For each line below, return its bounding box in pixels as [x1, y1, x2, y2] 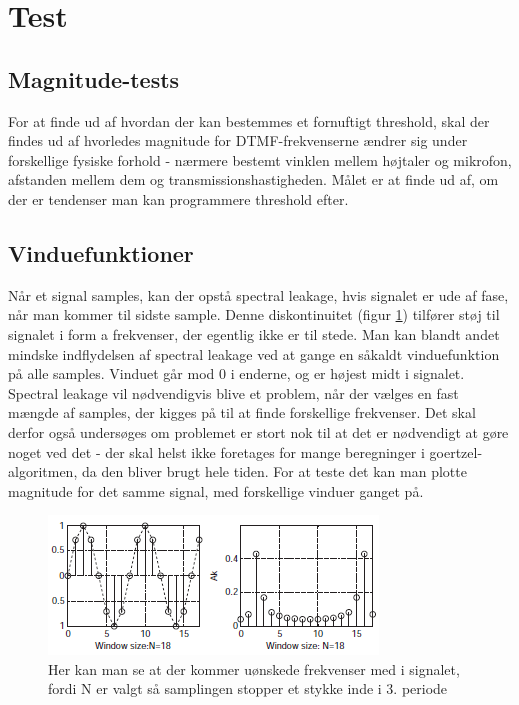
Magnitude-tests [8, 63, 180, 94]
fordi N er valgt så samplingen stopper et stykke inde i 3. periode [48, 678, 448, 699]
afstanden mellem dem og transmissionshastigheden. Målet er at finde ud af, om [8, 169, 499, 190]
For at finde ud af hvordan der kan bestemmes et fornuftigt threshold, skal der [8, 110, 490, 131]
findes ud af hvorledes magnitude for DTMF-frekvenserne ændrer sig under [8, 130, 468, 151]
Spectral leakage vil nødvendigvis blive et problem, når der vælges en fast [8, 382, 459, 403]
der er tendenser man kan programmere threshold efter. [8, 188, 349, 209]
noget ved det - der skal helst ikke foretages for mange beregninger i [8, 441, 425, 462]
